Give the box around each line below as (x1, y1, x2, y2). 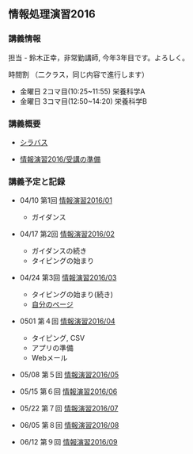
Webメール (31, 353, 68, 363)
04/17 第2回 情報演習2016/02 (19, 229, 115, 239)
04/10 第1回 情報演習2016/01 (19, 196, 113, 205)
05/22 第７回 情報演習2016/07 (19, 403, 119, 414)
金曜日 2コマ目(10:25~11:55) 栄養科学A (19, 86, 146, 96)
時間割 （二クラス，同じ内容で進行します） (8, 70, 149, 79)
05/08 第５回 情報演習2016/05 (19, 370, 119, 380)
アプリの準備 (31, 343, 74, 353)
